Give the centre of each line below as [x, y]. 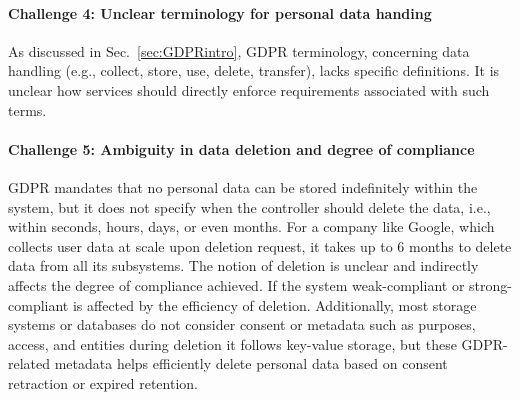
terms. [27, 109]
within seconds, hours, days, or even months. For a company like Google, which [251, 226]
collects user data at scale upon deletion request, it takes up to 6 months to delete [260, 245]
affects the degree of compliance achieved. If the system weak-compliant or [236, 284]
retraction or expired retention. [103, 382]
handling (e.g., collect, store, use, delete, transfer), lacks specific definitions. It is [254, 70]
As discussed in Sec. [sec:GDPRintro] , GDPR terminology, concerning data [239, 50]
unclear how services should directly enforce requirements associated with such [249, 89]
